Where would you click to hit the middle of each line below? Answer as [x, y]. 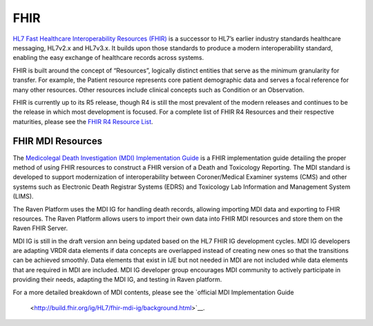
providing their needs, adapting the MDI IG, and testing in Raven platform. [117, 280]
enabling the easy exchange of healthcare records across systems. [108, 58]
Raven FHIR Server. [40, 228]
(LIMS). [23, 196]
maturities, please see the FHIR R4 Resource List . [83, 121]
